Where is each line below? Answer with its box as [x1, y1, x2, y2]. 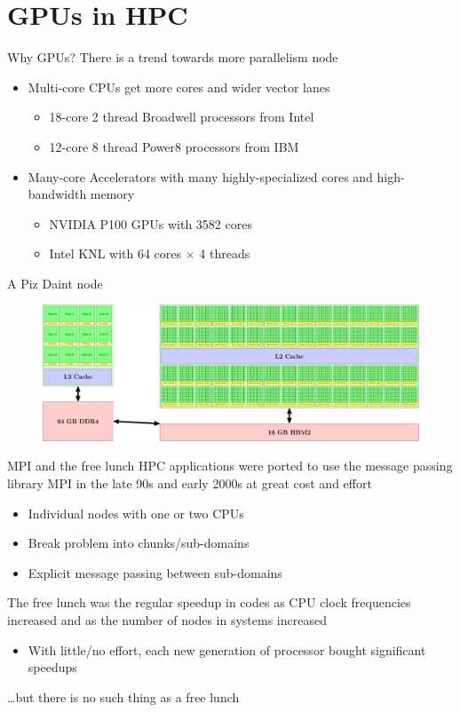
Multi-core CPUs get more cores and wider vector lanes [28, 77, 330, 96]
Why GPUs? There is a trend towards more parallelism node [7, 48, 338, 67]
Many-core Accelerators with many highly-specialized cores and [28, 167, 373, 186]
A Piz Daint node [7, 273, 103, 292]
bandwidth [28, 185, 87, 203]
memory [90, 185, 135, 203]
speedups [28, 658, 77, 676]
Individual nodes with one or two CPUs [28, 503, 244, 522]
